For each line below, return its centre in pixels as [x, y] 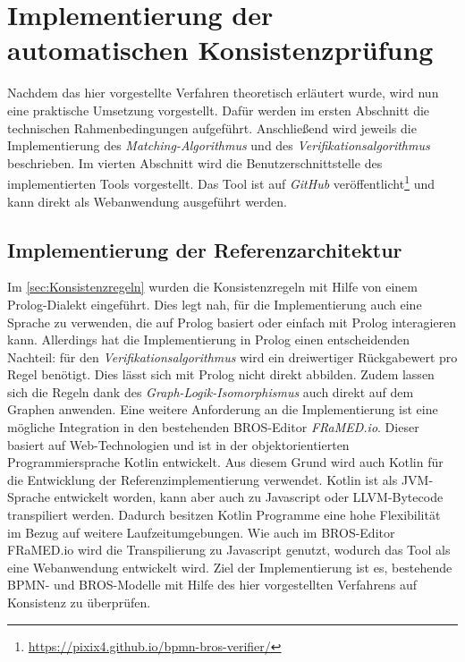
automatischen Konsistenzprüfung [220, 50]
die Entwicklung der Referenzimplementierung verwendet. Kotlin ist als [203, 479]
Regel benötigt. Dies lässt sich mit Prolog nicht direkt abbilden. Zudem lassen [221, 374]
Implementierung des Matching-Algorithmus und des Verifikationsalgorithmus [219, 145]
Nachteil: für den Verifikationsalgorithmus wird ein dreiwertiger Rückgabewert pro [232, 356]
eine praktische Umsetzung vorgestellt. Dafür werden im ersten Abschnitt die [219, 110]
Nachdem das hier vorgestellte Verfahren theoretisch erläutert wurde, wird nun [223, 93]
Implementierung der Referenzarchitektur [205, 249]
